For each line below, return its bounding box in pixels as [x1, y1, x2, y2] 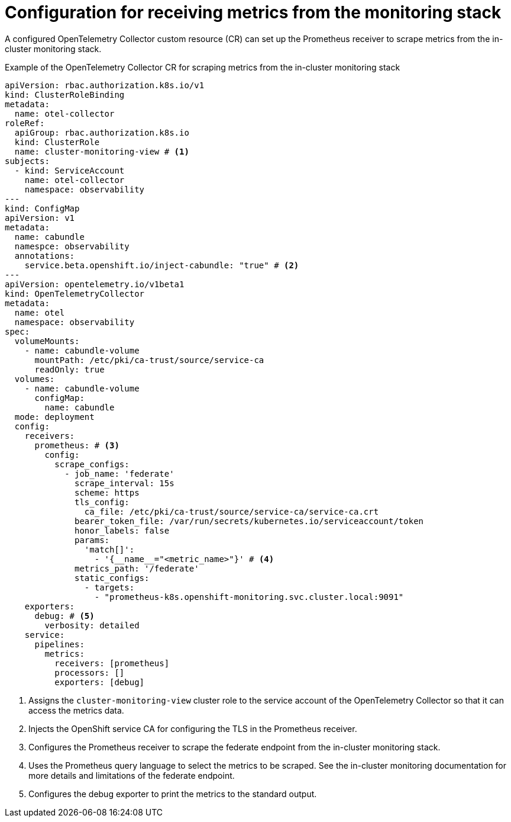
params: [75, 535, 110, 545]
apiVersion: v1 [5, 213, 75, 223]
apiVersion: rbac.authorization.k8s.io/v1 [5, 80, 205, 90]
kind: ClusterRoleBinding [5, 89, 125, 99]
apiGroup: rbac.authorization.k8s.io [14, 127, 189, 137]
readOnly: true [34, 364, 105, 374]
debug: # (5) [34, 611, 95, 621]
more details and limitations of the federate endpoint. [28, 770, 235, 781]
